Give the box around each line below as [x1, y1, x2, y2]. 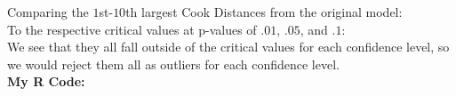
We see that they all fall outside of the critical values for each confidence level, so [7, 37, 450, 56]
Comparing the [7, 3, 89, 20]
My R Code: [7, 72, 85, 91]
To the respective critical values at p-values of [7, 20, 257, 38]
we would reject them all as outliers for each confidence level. [7, 54, 340, 73]
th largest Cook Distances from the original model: [125, 3, 403, 20]
